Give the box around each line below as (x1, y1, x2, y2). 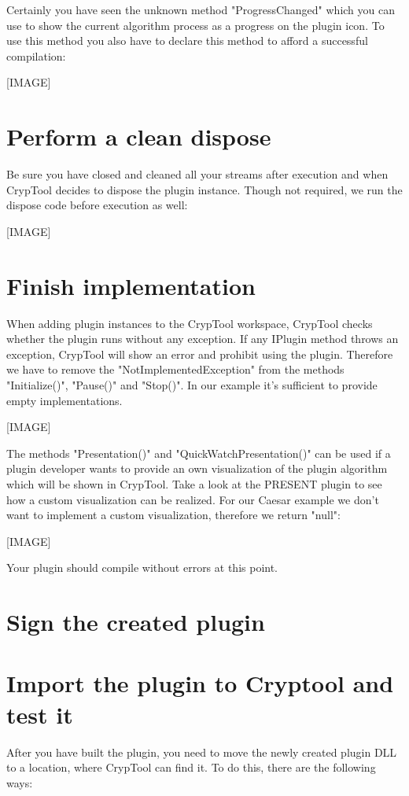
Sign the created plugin (6, 606, 265, 638)
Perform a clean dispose (6, 120, 271, 153)
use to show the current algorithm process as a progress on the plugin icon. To (6, 17, 385, 33)
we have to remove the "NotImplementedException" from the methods (6, 361, 345, 378)
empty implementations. (6, 392, 123, 408)
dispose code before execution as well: (6, 197, 188, 213)
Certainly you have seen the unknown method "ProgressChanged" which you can (6, 2, 396, 17)
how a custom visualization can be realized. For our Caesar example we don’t (6, 491, 379, 507)
